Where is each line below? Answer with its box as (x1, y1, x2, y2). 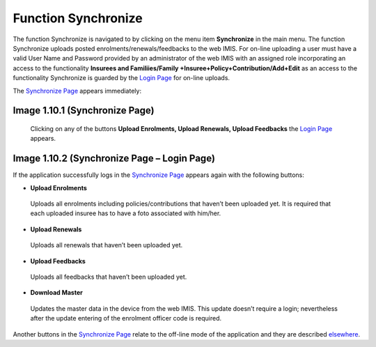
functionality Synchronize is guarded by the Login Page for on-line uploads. (13, 74, 230, 82)
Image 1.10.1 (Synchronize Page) (13, 105, 155, 116)
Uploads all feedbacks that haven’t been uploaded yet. (30, 272, 187, 281)
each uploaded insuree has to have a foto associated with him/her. (30, 209, 221, 217)
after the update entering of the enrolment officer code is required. (30, 314, 222, 323)
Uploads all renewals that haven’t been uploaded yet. (30, 241, 183, 249)
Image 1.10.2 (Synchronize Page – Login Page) (13, 153, 216, 164)
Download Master (30, 288, 83, 297)
